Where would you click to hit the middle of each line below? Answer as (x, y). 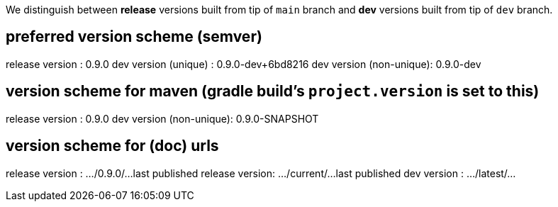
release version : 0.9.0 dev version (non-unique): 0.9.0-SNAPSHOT (162, 118)
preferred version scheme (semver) (134, 37)
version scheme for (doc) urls (112, 146)
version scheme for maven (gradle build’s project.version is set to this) (273, 91)
